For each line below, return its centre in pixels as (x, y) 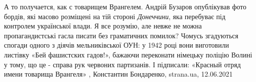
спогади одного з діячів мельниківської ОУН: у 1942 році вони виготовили (117, 45)
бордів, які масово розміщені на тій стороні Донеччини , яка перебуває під (115, 16)
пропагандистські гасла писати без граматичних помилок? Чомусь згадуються (121, 35)
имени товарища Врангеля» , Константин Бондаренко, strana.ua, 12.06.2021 (118, 74)
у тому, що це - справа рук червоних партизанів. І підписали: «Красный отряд (123, 64)
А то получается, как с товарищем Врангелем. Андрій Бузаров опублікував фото (125, 6)
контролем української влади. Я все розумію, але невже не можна (103, 26)
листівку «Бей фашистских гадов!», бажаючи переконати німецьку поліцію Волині (128, 54)
